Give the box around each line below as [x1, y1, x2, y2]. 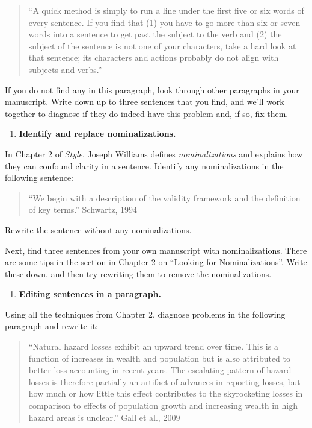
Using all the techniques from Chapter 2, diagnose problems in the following [5, 307, 286, 320]
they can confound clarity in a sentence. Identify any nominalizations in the [5, 159, 284, 172]
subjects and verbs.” [28, 63, 102, 75]
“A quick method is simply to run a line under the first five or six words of [28, 4, 304, 16]
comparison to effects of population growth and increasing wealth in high [28, 399, 298, 412]
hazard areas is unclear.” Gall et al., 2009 [28, 411, 180, 423]
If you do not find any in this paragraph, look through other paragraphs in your [5, 83, 299, 96]
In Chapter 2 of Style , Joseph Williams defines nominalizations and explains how [5, 147, 303, 160]
